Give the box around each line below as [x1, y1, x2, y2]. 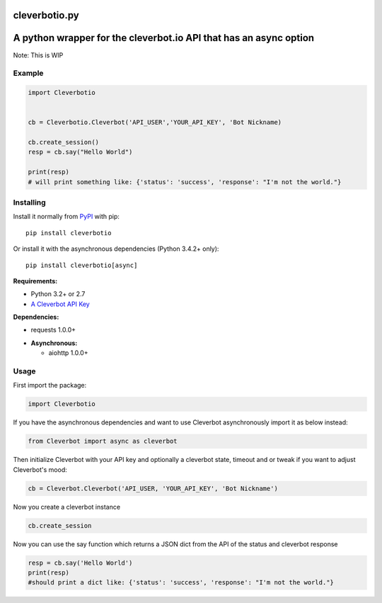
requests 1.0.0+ [30, 326, 76, 334]
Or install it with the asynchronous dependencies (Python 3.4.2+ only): [13, 244, 219, 253]
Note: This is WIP [13, 50, 64, 60]
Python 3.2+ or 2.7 [30, 290, 86, 298]
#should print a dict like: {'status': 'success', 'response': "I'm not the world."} [28, 578, 334, 587]
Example [13, 68, 44, 78]
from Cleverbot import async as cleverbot [28, 437, 178, 446]
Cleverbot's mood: [13, 465, 67, 474]
